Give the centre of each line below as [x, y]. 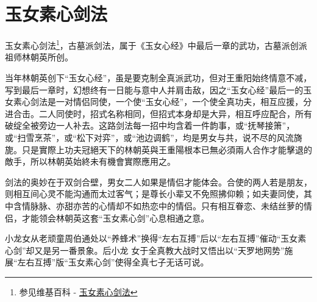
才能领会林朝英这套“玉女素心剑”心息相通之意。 [116, 218]
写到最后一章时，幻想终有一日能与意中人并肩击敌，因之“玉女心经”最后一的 [154, 89]
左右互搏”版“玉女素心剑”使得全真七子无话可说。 [113, 262]
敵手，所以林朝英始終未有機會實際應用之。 [90, 161]
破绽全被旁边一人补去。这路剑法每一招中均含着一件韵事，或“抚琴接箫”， [150, 125]
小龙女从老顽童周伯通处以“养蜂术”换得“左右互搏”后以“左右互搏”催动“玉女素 [156, 238]
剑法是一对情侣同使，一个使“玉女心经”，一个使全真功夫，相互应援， [167, 102]
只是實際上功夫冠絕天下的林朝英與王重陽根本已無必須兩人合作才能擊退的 [167, 149]
